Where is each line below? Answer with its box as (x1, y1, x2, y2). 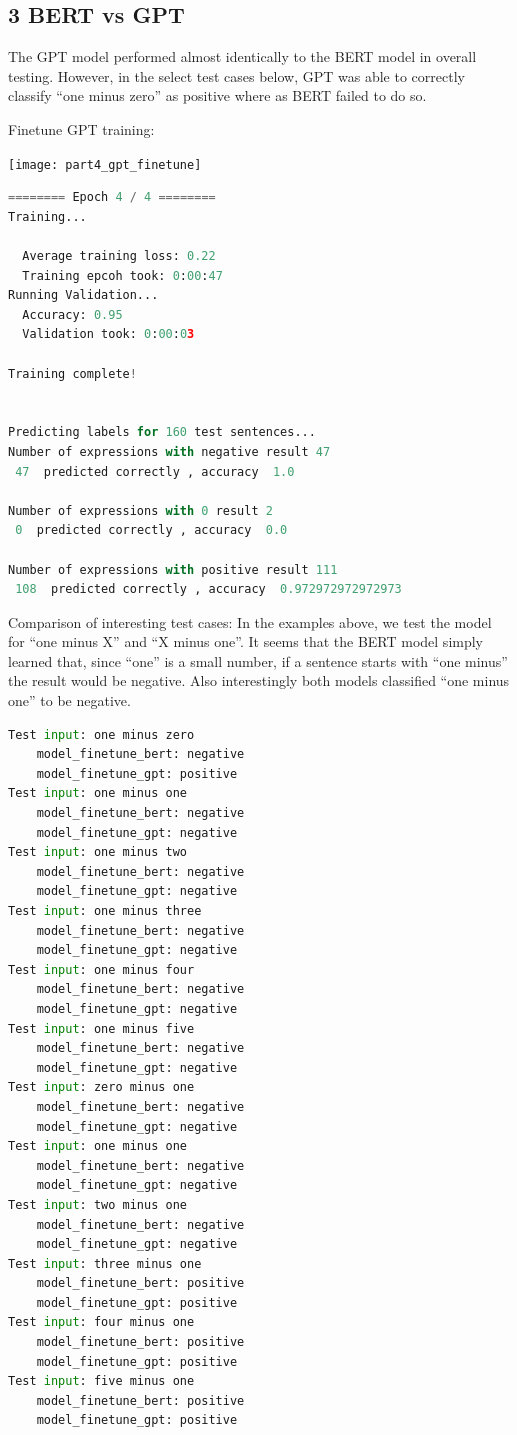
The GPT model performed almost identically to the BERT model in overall (8, 46, 477, 67)
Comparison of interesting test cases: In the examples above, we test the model (8, 611, 492, 632)
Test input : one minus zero (8, 727, 195, 742)
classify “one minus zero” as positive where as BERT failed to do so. (8, 85, 427, 106)
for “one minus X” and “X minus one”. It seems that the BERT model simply (8, 631, 484, 652)
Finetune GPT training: (8, 118, 155, 139)
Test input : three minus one (8, 1256, 202, 1271)
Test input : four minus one (8, 1315, 195, 1330)
